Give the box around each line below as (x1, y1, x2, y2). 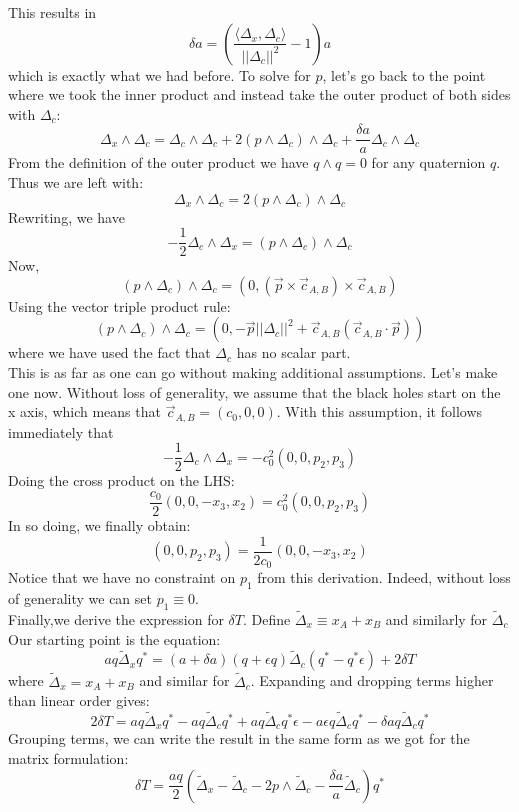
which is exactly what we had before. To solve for (8, 64, 311, 85)
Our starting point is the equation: (8, 628, 221, 649)
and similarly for (385, 608, 488, 629)
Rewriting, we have (8, 206, 125, 227)
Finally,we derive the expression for (8, 608, 224, 629)
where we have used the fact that (8, 342, 211, 363)
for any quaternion (371, 152, 486, 173)
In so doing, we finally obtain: (8, 515, 191, 536)
